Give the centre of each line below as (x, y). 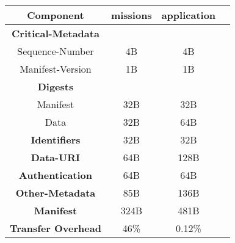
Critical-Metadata (56, 33)
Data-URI (56, 157)
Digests (56, 86)
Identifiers (56, 140)
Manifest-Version (56, 69)
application (189, 15)
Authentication (56, 175)
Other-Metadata (56, 193)
